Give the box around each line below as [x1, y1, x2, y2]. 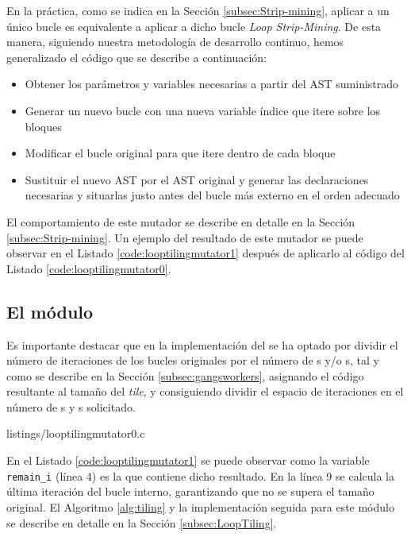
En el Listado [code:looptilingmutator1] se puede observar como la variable [6, 452, 370, 469]
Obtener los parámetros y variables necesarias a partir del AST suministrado [25, 75, 399, 92]
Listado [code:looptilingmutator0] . [6, 260, 171, 276]
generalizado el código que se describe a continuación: [6, 48, 267, 65]
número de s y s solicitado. [6, 398, 136, 415]
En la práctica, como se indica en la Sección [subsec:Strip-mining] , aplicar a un [6, 2, 390, 18]
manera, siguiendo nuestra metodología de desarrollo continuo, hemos [6, 33, 344, 50]
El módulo [6, 299, 94, 323]
